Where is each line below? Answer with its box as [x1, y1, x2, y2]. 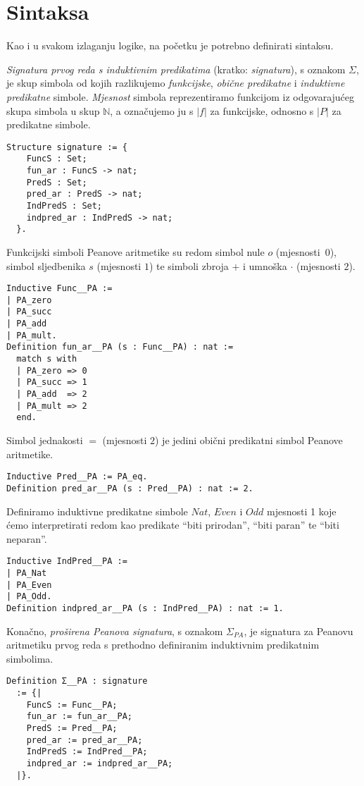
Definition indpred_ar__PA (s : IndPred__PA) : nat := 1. [6, 603, 284, 613]
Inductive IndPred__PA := [6, 556, 127, 567]
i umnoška [243, 258, 287, 273]
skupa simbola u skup [6, 103, 100, 118]
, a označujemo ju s [110, 103, 194, 118]
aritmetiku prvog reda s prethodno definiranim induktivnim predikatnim [6, 637, 320, 652]
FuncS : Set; [26, 154, 87, 164]
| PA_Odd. [6, 591, 52, 602]
